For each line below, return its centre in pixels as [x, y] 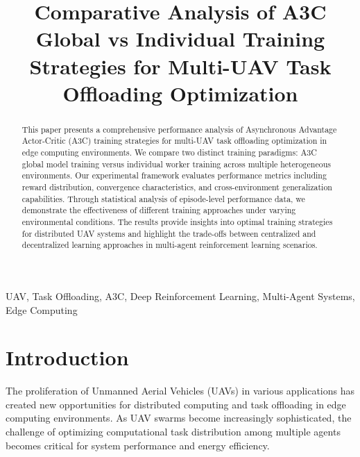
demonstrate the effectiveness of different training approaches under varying [159, 210]
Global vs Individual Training [180, 39]
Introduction [67, 357]
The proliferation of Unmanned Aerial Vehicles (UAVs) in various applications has [180, 391]
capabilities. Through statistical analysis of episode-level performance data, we [163, 198]
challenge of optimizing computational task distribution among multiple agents [173, 432]
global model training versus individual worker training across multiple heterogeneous [176, 164]
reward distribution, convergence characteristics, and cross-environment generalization [177, 187]
